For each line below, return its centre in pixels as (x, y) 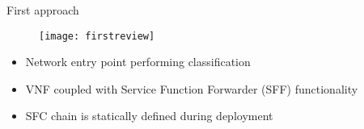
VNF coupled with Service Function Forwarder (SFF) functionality (192, 88)
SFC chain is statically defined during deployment (149, 116)
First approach (43, 10)
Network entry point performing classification (138, 62)
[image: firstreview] (97, 36)
